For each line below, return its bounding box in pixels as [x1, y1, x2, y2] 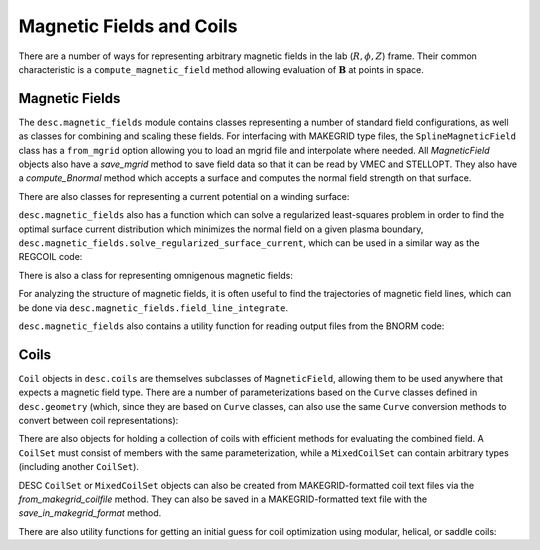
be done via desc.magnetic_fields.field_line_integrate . [18, 301, 289, 314]
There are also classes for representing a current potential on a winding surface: [18, 190, 350, 202]
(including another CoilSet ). [18, 461, 140, 473]
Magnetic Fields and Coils [18, 15, 239, 37]
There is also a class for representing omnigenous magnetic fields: [18, 269, 294, 281]
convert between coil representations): [18, 415, 179, 426]
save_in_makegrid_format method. [18, 507, 162, 519]
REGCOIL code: [18, 251, 83, 263]
